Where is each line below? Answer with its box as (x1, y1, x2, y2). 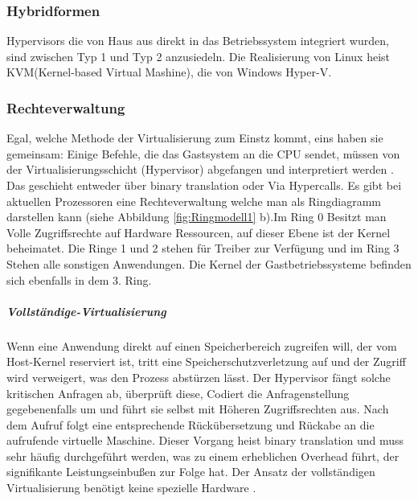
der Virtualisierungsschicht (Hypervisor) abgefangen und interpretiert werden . (6, 161, 394, 178)
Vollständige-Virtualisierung (6, 302, 166, 319)
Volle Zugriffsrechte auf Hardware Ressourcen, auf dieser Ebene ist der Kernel (6, 224, 391, 240)
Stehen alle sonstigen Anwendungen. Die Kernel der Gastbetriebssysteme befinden (6, 255, 412, 272)
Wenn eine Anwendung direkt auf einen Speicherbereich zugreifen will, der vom (6, 337, 397, 354)
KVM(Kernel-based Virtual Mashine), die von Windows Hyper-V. (6, 64, 332, 80)
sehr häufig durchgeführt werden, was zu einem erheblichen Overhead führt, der (6, 447, 400, 464)
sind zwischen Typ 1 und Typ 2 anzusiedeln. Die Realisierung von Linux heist (6, 47, 391, 64)
